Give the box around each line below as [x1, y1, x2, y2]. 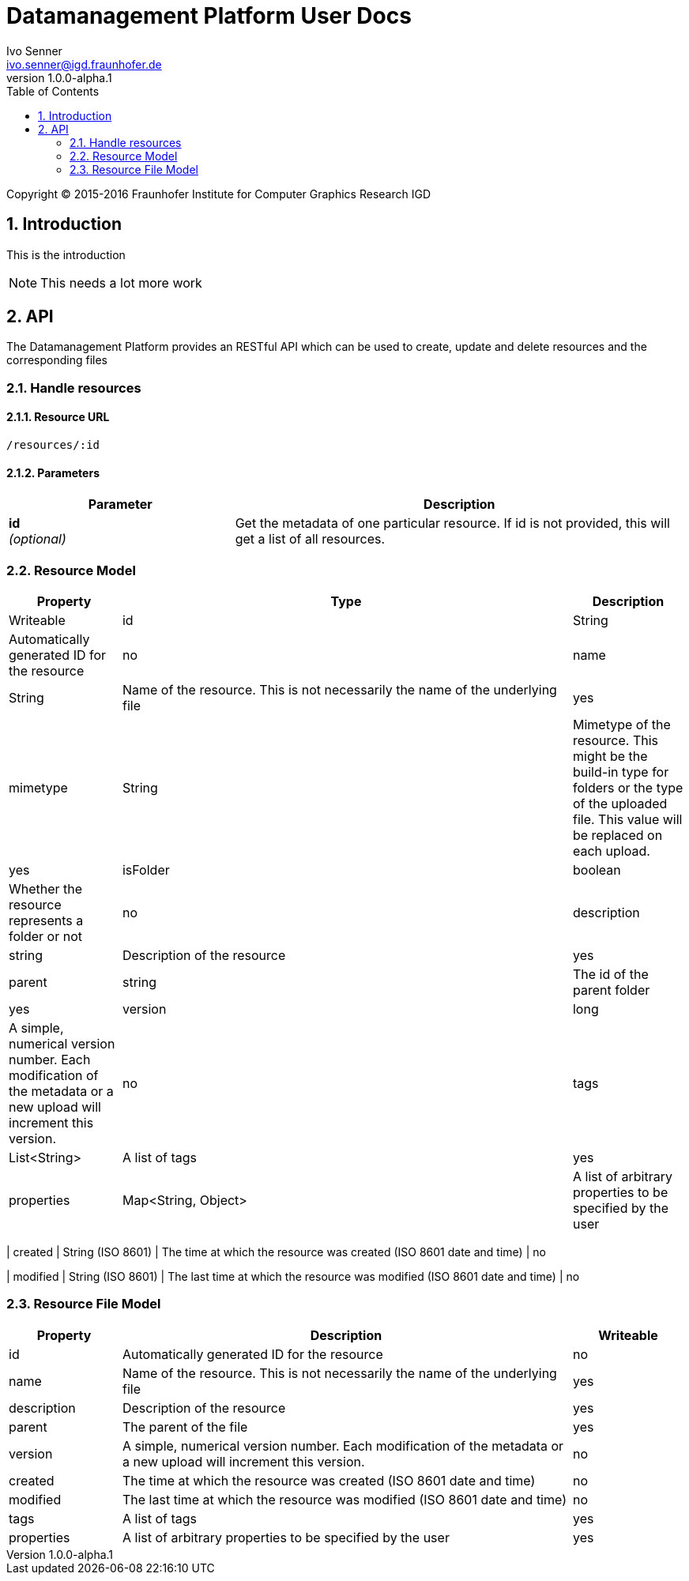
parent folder [572, 982, 650, 998]
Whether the [9, 881, 83, 897]
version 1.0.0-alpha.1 [6, 70, 112, 85]
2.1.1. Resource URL [6, 410, 110, 424]
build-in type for [572, 764, 669, 780]
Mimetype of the [572, 717, 671, 732]
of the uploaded [572, 796, 668, 811]
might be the [572, 748, 648, 764]
